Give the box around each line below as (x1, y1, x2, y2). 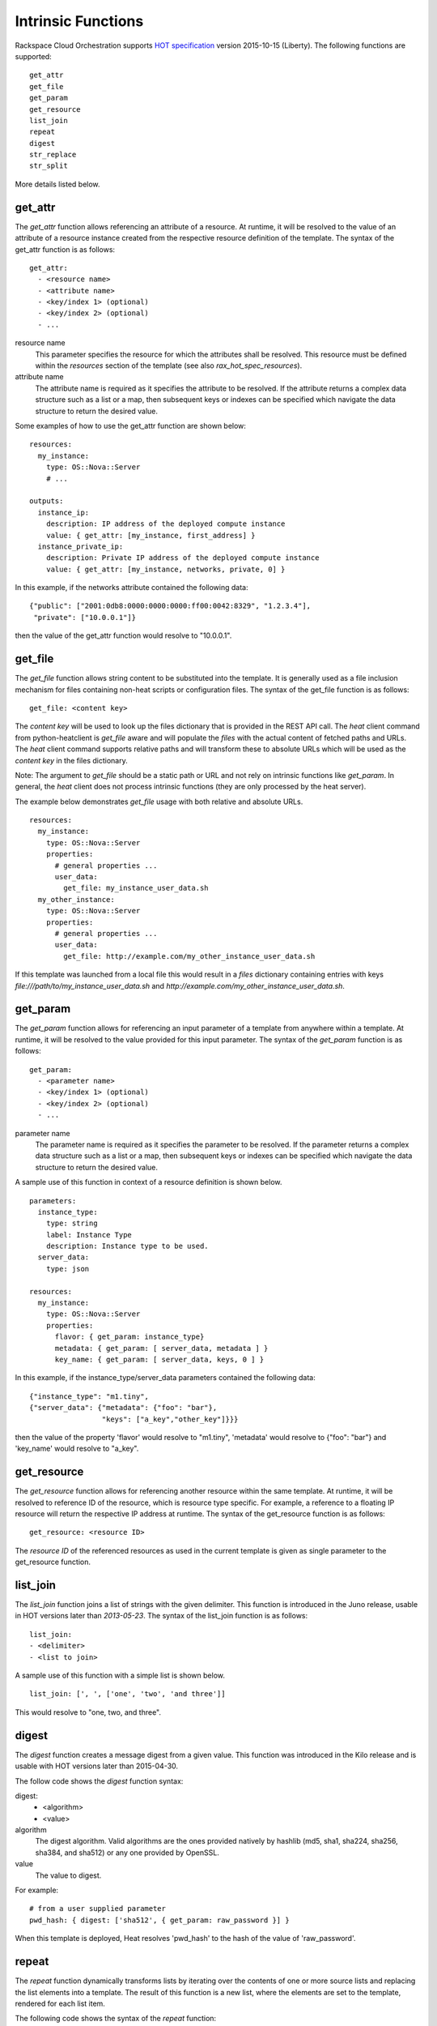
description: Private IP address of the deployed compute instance (45, 554, 320, 562)
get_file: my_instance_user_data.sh (63, 883, 210, 893)
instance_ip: (37, 507, 90, 517)
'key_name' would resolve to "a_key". (15, 1443, 139, 1454)
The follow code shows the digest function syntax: (15, 1776, 184, 1786)
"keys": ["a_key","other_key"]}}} (101, 1414, 239, 1424)
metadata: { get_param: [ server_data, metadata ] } (54, 1344, 269, 1353)
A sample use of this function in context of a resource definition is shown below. (15, 1178, 282, 1187)
